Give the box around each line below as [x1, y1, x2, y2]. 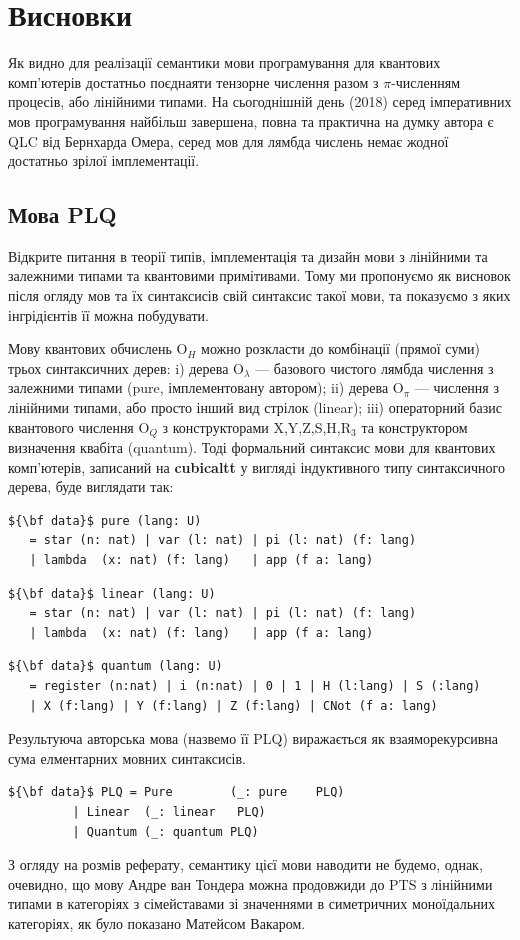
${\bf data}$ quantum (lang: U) [8, 659, 223, 674]
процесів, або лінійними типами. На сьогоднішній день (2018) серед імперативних [8, 91, 512, 112]
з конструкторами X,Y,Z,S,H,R [162, 416, 352, 437]
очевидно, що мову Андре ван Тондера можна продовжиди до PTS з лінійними [8, 873, 493, 894]
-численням [391, 71, 461, 92]
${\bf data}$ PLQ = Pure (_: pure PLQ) [8, 785, 345, 800]
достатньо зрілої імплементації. [8, 150, 200, 171]
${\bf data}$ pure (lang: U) [8, 513, 202, 528]
